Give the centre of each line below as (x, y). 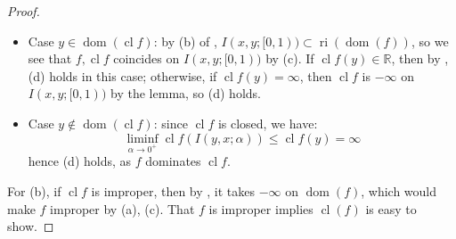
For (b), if (34, 190)
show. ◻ (31, 226)
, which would (399, 190)
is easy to (391, 208)
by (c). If (290, 58)
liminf (142, 139)
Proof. (24, 11)
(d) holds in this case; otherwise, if (122, 75)
